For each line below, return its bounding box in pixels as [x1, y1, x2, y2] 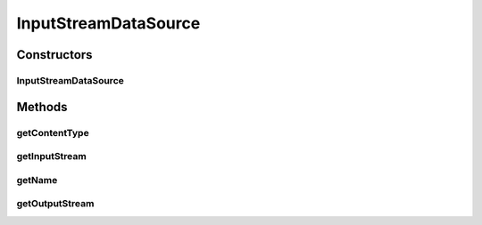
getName [16, 173, 58, 186]
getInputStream [16, 150, 87, 163]
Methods [16, 99, 68, 115]
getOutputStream [16, 197, 95, 210]
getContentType [16, 126, 89, 139]
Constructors [16, 47, 93, 62]
